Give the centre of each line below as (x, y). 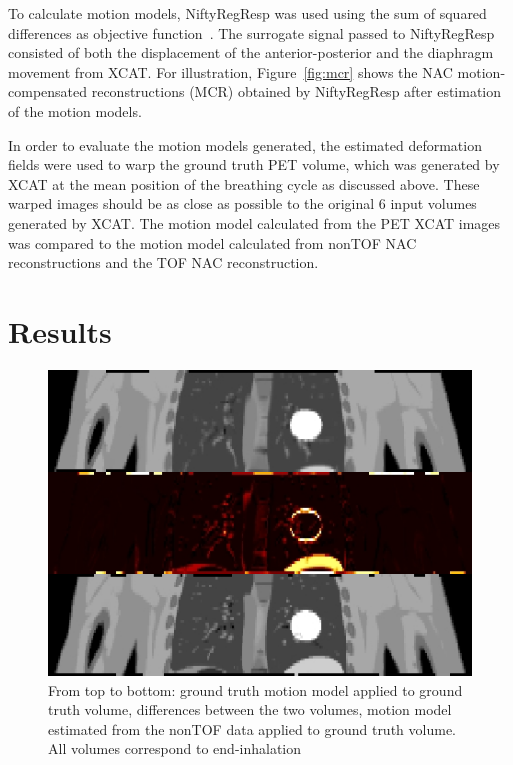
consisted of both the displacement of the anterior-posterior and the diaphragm (251, 52)
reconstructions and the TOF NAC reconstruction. (163, 262)
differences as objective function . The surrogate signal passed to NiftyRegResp (251, 32)
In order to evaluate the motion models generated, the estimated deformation (245, 144)
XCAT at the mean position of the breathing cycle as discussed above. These (244, 183)
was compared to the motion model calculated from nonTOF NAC (212, 242)
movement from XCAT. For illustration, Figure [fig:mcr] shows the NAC (230, 71)
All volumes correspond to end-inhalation (175, 748)
